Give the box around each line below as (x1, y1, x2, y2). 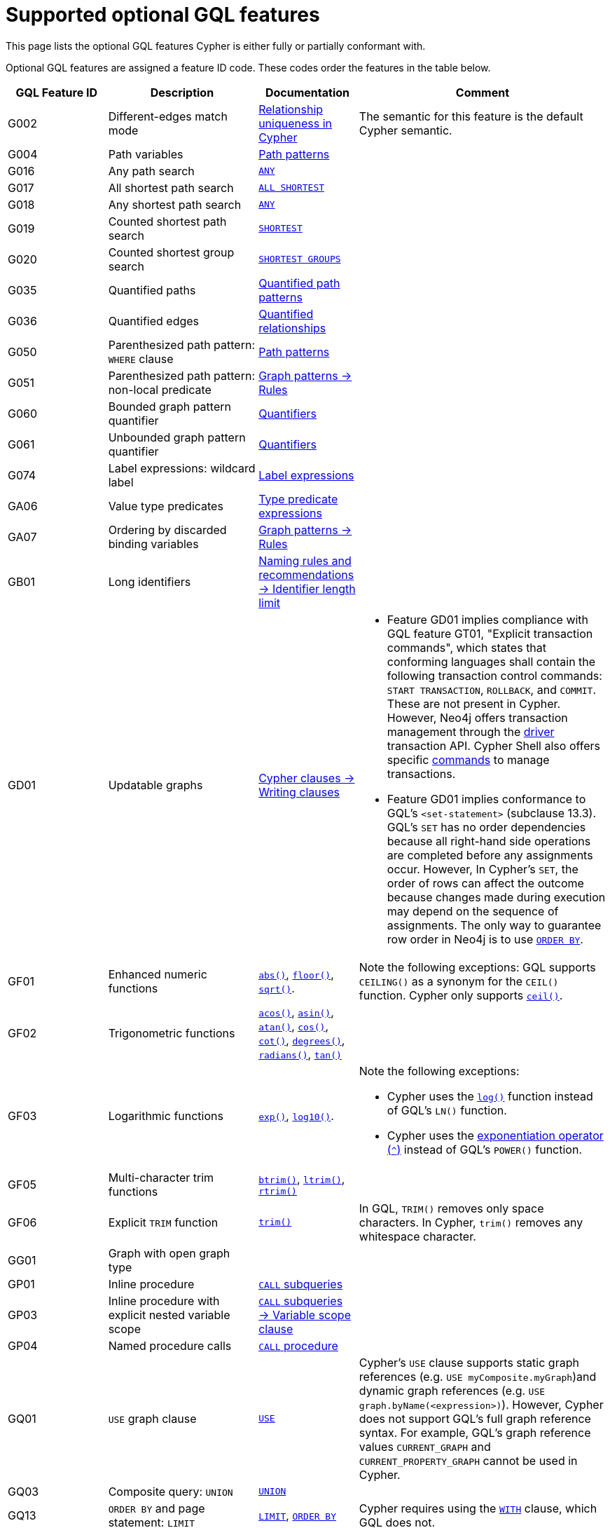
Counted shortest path (108, 214, 227, 228)
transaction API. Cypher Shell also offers (387, 738, 601, 753)
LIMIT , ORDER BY (258, 1508, 337, 1522)
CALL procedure (258, 1338, 338, 1353)
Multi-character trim (108, 1170, 214, 1185)
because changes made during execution (387, 889, 606, 904)
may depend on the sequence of (387, 903, 559, 918)
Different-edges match (108, 109, 228, 123)
